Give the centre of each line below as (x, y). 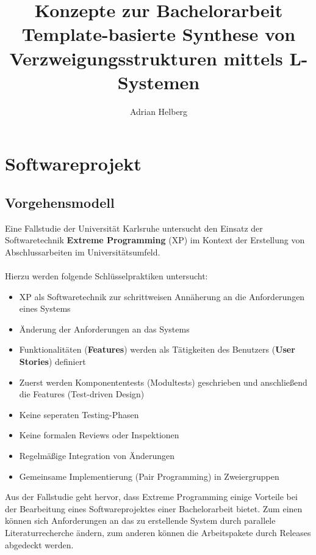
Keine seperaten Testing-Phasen (79, 414)
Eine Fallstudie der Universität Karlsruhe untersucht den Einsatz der (134, 228)
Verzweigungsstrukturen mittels (146, 58)
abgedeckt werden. (39, 544)
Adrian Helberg (159, 111)
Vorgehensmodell (60, 202)
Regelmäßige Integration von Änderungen (97, 455)
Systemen (159, 82)
